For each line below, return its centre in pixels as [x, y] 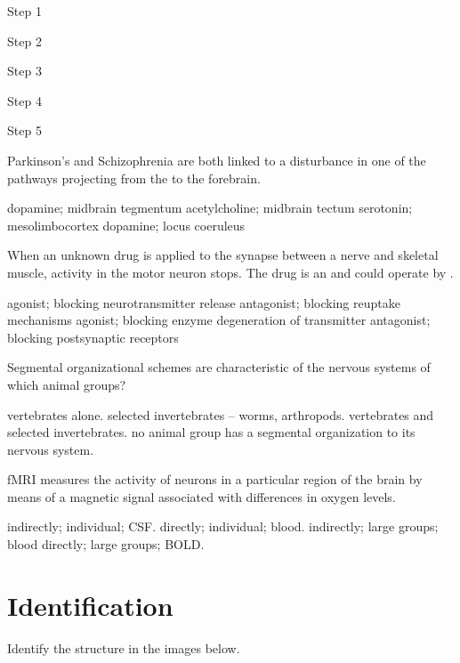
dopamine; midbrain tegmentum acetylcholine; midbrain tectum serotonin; [210, 208]
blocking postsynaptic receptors [93, 337]
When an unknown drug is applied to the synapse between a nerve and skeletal [223, 255]
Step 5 [24, 130]
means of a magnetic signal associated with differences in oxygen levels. [202, 496]
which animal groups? [67, 384]
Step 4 [24, 100]
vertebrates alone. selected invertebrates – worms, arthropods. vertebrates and [221, 414]
